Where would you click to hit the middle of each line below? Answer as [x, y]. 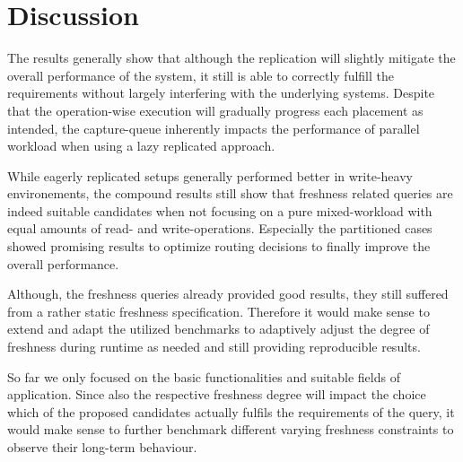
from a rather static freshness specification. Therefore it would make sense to [218, 311]
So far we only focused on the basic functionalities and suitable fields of [204, 376]
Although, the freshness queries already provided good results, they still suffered [228, 294]
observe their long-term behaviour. [102, 447]
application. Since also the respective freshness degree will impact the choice [217, 394]
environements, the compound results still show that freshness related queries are [230, 193]
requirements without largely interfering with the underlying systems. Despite [221, 93]
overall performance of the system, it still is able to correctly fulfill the [201, 75]
